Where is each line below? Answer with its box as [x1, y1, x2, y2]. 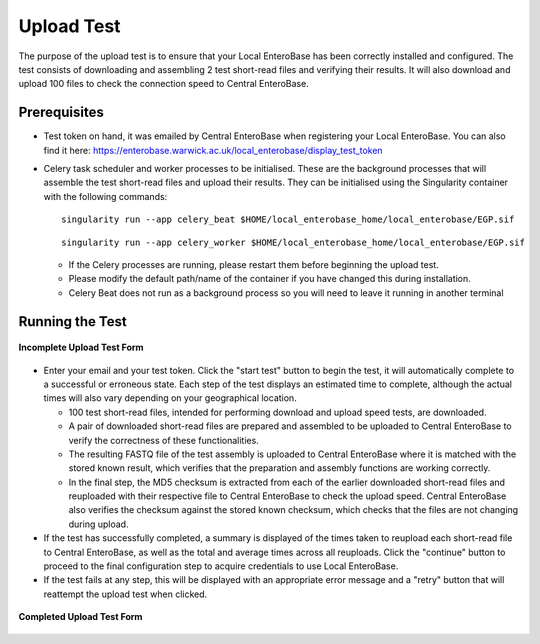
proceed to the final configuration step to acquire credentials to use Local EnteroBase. [43, 560, 399, 572]
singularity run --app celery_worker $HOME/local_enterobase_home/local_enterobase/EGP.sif [61, 236, 525, 248]
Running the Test [18, 313, 127, 330]
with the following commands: [43, 190, 168, 202]
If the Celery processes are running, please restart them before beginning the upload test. [68, 258, 439, 270]
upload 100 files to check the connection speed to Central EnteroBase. [18, 78, 309, 90]
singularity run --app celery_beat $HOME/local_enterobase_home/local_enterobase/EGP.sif [61, 214, 515, 225]
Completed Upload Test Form [18, 611, 143, 623]
